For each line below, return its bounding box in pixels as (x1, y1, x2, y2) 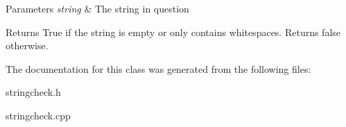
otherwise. (6, 38, 49, 53)
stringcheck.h (6, 85, 61, 99)
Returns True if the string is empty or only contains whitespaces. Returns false (6, 24, 341, 39)
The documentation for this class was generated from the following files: (6, 61, 311, 76)
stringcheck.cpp (6, 108, 71, 122)
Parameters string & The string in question (6, 1, 189, 15)
